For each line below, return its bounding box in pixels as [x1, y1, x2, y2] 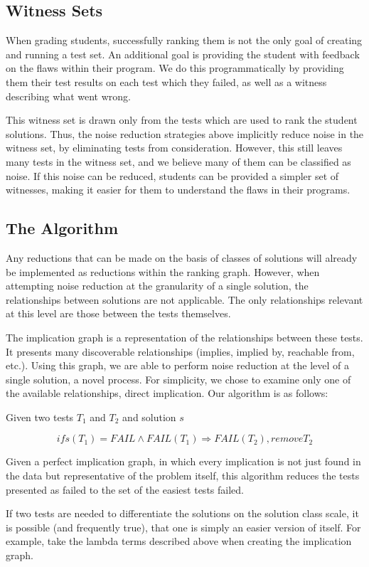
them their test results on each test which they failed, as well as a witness [6, 74, 327, 89]
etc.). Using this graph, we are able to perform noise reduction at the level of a [6, 358, 350, 373]
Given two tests [6, 409, 74, 424]
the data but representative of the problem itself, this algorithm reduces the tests [6, 468, 360, 483]
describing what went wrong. [6, 88, 131, 103]
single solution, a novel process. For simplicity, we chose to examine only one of [6, 371, 351, 386]
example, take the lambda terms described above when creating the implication [6, 534, 352, 549]
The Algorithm [6, 217, 119, 239]
